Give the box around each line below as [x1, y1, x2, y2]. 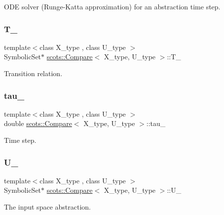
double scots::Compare [4, 118, 72, 129]
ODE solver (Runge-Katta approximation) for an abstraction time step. [4, 1, 221, 11]
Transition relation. [4, 68, 63, 78]
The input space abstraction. [4, 202, 91, 212]
